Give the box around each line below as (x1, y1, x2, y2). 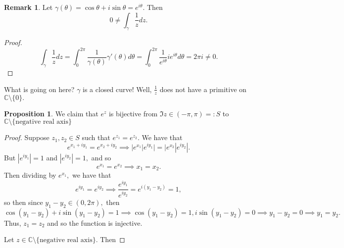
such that (82, 132, 110, 143)
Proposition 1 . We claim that (4, 108, 98, 118)
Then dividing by (4, 170, 56, 180)
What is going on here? (4, 84, 75, 94)
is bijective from (108, 108, 158, 118)
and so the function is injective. (47, 217, 143, 228)
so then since (4, 197, 43, 207)
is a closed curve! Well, (83, 84, 152, 94)
